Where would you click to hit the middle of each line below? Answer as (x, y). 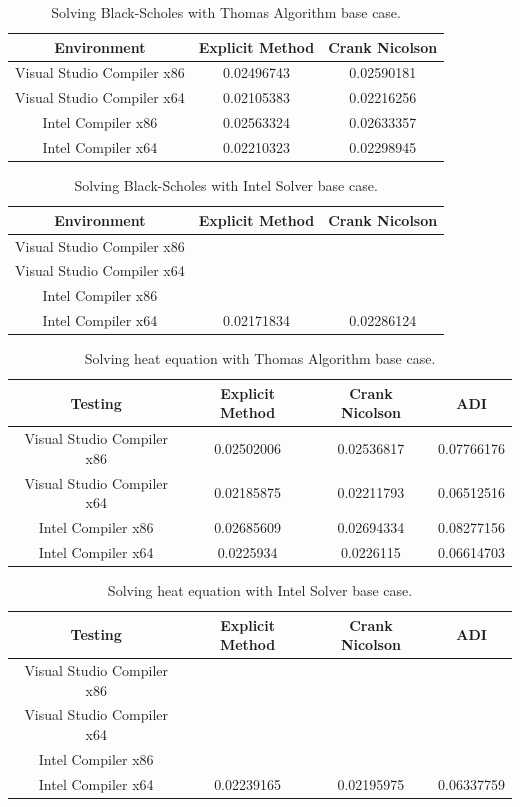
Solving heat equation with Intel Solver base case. (260, 589)
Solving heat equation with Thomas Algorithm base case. (260, 358)
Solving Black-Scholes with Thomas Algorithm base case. (226, 12)
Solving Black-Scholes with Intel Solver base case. (226, 185)
